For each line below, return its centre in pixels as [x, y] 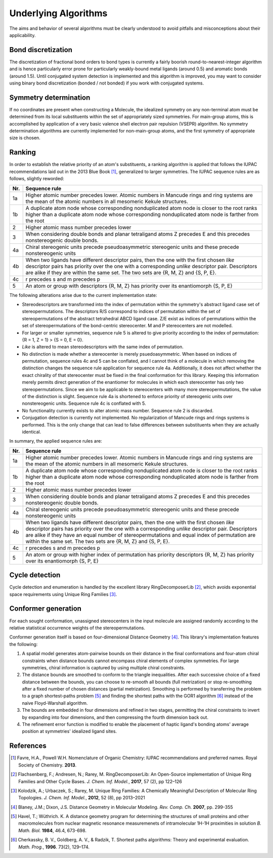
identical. [32, 432]
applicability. [22, 35]
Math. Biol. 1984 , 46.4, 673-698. [53, 830]
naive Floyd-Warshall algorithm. [55, 703]
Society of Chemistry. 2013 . [48, 765]
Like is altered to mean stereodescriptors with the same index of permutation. [103, 347]
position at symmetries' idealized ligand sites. [70, 732]
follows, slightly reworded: [37, 179]
